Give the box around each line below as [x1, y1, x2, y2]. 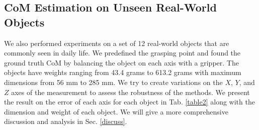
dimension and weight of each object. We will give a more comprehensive [4, 106, 228, 116]
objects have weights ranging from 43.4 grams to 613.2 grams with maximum [4, 67, 241, 77]
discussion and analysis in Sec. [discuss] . [4, 116, 127, 126]
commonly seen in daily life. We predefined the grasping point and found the [4, 47, 241, 58]
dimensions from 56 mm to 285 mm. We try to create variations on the [4, 76, 223, 87]
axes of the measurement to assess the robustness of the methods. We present [11, 86, 250, 97]
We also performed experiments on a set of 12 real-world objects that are [4, 37, 229, 48]
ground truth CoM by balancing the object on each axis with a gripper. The [4, 57, 239, 67]
